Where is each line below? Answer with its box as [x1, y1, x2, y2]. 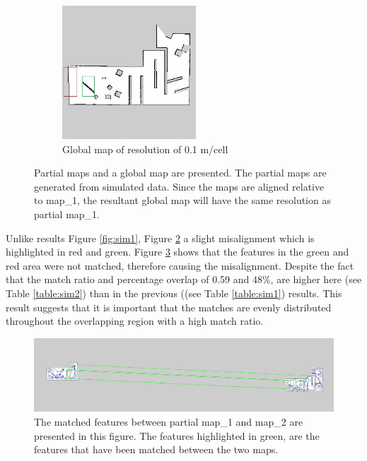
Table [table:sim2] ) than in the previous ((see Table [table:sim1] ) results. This [6, 285, 342, 300]
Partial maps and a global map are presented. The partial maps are [34, 165, 327, 180]
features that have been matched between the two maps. [34, 442, 279, 457]
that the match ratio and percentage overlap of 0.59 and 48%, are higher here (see [6, 272, 362, 287]
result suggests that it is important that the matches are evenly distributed [6, 299, 332, 314]
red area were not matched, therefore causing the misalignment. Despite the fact [6, 258, 354, 273]
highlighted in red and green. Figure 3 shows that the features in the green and [6, 244, 349, 259]
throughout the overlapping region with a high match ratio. [6, 313, 264, 328]
